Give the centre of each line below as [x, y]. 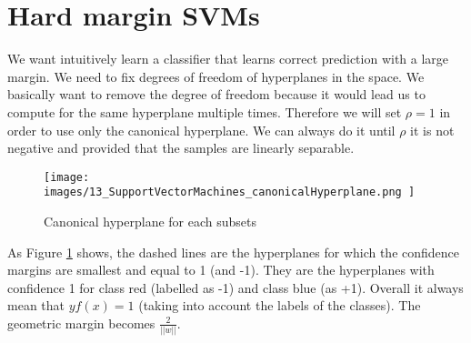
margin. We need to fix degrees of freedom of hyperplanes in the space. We [216, 76]
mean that [36, 305]
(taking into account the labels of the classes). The [280, 305]
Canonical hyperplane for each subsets [150, 221]
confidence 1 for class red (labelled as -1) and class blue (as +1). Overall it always [235, 287]
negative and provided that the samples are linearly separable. [181, 148]
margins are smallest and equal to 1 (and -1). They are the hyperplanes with [221, 270]
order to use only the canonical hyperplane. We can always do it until [201, 130]
